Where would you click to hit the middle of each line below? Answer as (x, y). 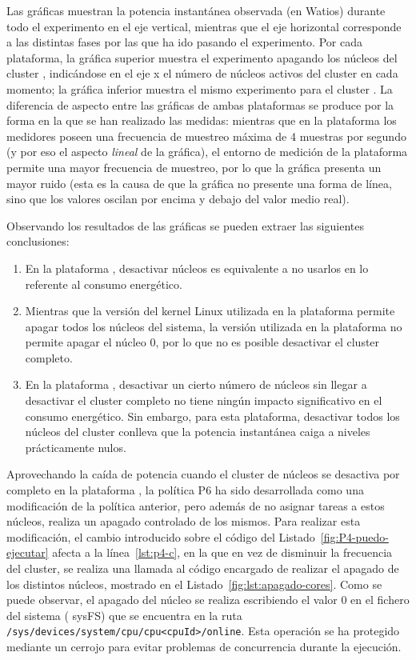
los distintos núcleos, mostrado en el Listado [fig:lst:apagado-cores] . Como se (194, 584)
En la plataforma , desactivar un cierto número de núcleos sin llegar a (196, 384)
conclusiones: (38, 241)
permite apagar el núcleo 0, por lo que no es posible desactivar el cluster (202, 342)
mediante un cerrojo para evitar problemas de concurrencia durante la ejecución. (204, 647)
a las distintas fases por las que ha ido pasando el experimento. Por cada (184, 42)
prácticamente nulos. (76, 447)
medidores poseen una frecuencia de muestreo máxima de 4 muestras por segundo (206, 136)
